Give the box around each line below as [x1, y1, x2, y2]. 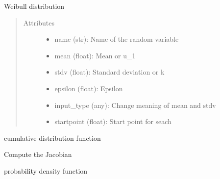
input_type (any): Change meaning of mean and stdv [54, 100, 216, 110]
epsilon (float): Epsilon [54, 83, 123, 93]
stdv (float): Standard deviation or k [54, 67, 165, 77]
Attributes [23, 17, 54, 27]
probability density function [4, 165, 88, 176]
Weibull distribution [4, 1, 65, 11]
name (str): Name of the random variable [54, 34, 179, 44]
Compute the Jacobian [4, 149, 72, 159]
